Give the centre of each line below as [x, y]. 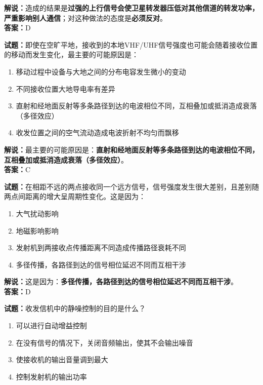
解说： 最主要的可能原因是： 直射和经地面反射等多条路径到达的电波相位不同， [131, 149]
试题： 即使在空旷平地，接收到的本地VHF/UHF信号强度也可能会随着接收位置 [131, 44]
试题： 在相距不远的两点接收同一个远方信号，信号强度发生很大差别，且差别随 [131, 186]
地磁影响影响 [37, 230]
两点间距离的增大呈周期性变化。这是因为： [75, 196]
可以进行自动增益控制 [51, 325]
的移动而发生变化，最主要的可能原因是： [71, 54]
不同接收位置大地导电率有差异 [65, 88]
